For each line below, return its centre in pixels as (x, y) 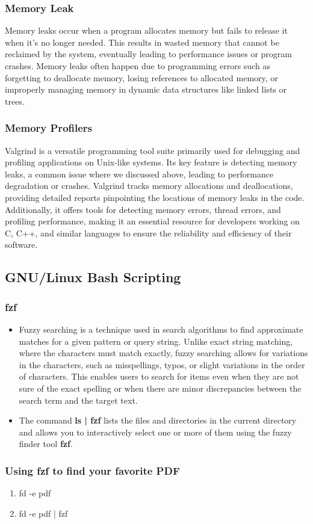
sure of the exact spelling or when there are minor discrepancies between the (160, 388)
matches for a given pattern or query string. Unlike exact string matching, (156, 341)
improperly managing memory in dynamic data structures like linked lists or (146, 89)
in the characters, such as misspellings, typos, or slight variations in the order (162, 364)
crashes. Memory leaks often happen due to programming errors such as (138, 66)
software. (21, 245)
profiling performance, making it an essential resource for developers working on (152, 221)
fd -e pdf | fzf (43, 513)
